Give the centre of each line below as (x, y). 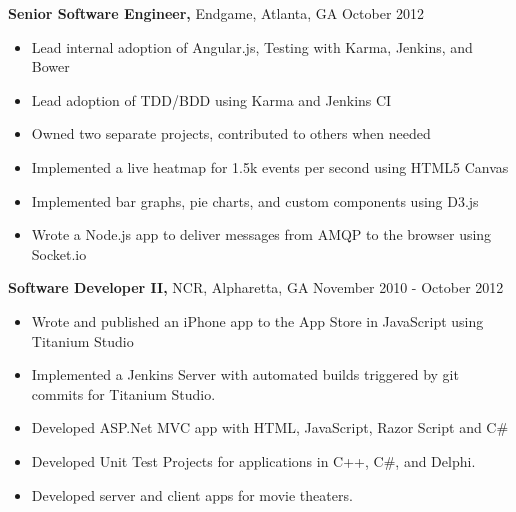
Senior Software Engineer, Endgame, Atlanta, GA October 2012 (216, 13)
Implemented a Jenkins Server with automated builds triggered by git (245, 374)
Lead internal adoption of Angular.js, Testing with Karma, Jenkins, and (252, 46)
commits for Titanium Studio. (123, 393)
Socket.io (59, 253)
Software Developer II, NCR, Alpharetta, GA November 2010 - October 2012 (256, 287)
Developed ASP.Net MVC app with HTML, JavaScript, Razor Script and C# (270, 427)
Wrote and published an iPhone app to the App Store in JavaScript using (257, 320)
